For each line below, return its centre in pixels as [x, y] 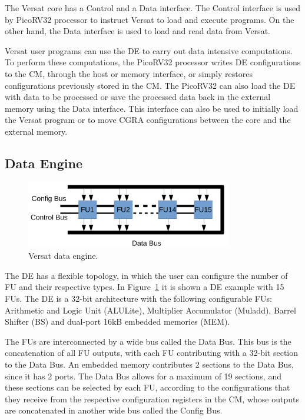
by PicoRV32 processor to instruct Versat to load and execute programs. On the [150, 19]
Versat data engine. [63, 256]
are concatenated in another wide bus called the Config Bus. [114, 410]
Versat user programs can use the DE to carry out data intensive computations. [149, 50]
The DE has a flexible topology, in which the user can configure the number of [146, 275]
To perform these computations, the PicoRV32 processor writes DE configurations [153, 62]
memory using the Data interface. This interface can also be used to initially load [152, 108]
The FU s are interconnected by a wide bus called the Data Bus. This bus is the [148, 341]
